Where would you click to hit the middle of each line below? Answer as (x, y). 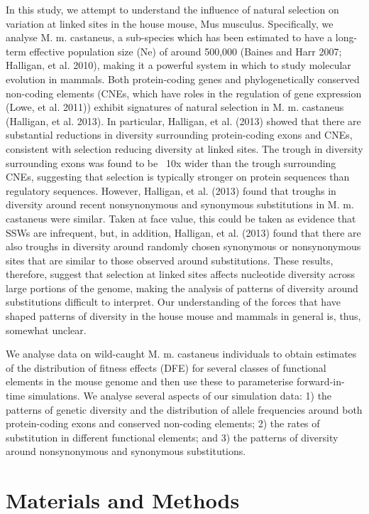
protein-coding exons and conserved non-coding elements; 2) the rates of (163, 423)
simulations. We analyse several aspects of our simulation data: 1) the (180, 396)
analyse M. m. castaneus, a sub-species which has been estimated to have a (169, 37)
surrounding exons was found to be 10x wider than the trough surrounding (171, 162)
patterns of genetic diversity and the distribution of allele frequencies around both (184, 409)
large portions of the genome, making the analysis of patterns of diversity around (182, 288)
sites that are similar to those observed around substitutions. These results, (170, 260)
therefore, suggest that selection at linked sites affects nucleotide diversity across (180, 274)
